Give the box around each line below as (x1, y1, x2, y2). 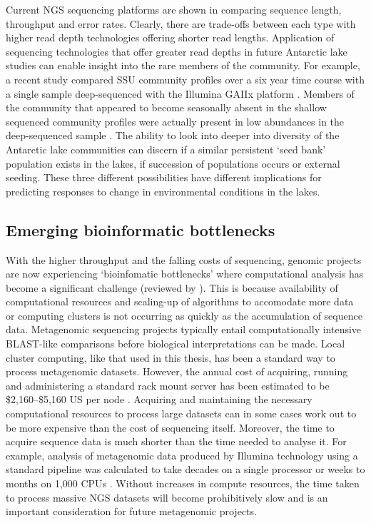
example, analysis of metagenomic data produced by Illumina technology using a (6, 447, 358, 462)
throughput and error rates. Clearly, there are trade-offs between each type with (6, 16, 356, 31)
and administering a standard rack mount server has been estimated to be (6, 377, 330, 392)
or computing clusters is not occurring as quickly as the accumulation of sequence (6, 308, 362, 323)
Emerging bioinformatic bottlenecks (6, 218, 275, 240)
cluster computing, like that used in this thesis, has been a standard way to (6, 350, 335, 365)
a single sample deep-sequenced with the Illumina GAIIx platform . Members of (6, 86, 355, 101)
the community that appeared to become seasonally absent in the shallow (6, 100, 327, 115)
